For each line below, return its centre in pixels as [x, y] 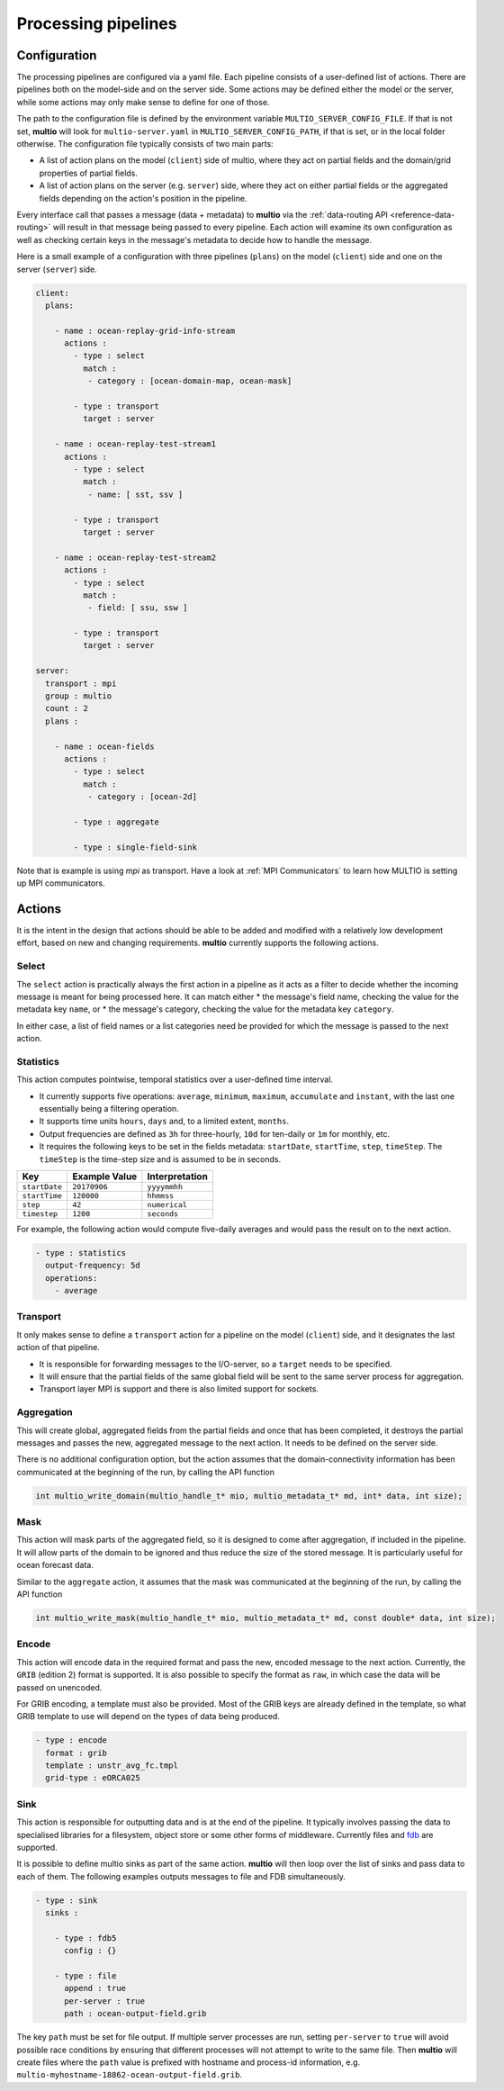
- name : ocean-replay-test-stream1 [135, 444]
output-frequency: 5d [93, 1266]
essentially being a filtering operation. [109, 1109]
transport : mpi [81, 683]
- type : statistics [81, 1253]
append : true [95, 1988]
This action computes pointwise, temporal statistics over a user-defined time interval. [175, 1079]
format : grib [76, 1753]
